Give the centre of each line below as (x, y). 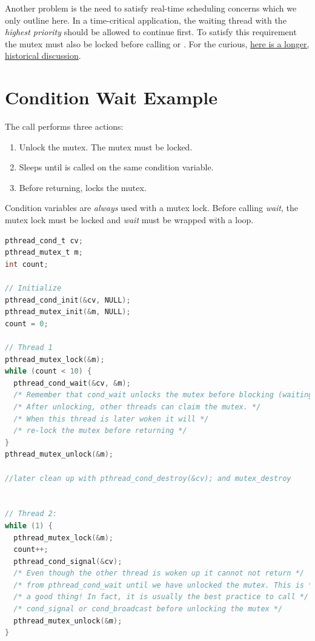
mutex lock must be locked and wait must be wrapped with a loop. (129, 220)
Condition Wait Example (111, 97)
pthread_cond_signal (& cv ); (68, 561)
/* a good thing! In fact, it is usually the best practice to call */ (161, 597)
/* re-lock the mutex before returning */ (100, 431)
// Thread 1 (29, 347)
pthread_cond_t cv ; (44, 240)
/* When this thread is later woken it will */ (111, 419)
